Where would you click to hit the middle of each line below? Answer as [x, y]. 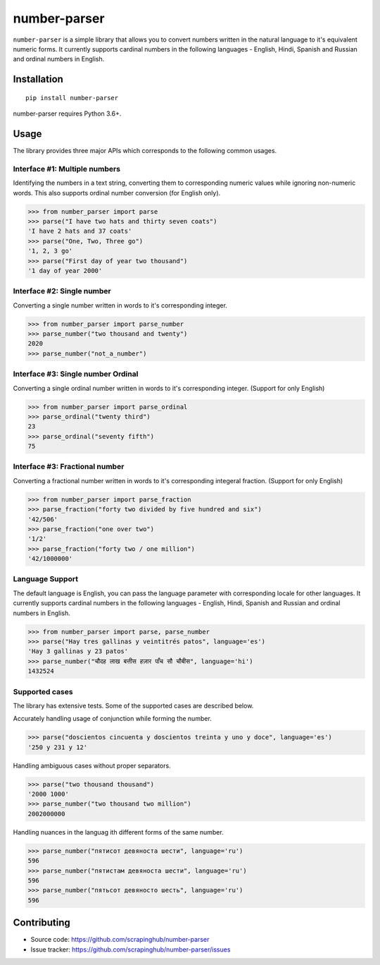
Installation [38, 79]
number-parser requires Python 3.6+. [67, 114]
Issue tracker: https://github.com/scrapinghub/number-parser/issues [131, 949]
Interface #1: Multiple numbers [67, 169]
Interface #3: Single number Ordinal [76, 374]
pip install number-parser [72, 98]
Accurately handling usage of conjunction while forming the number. [113, 719]
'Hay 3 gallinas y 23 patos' [78, 651]
